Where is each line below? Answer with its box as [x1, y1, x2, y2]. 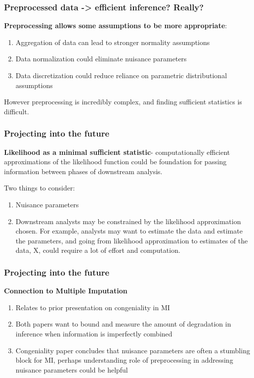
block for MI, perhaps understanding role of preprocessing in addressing [15, 355, 233, 365]
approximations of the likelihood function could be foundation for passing [4, 156, 227, 167]
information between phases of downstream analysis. [4, 166, 163, 176]
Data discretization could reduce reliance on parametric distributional [15, 70, 227, 80]
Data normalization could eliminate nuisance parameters [15, 53, 187, 64]
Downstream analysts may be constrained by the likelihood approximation [15, 216, 241, 226]
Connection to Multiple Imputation [4, 285, 127, 296]
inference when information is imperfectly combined [15, 328, 172, 338]
